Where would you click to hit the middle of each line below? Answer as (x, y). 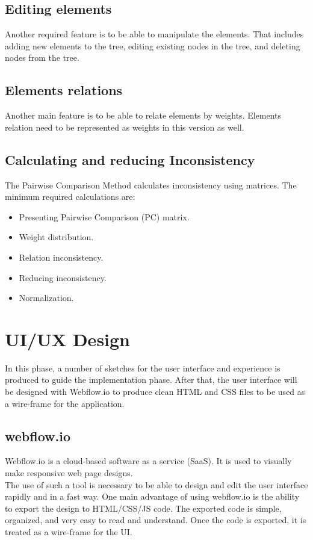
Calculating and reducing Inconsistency (130, 159)
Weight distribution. (56, 237)
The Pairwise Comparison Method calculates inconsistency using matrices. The (151, 185)
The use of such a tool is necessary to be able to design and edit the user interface (156, 484)
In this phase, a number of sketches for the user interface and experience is (143, 368)
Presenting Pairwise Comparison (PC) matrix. (104, 216)
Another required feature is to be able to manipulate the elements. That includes (154, 34)
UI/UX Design (68, 339)
